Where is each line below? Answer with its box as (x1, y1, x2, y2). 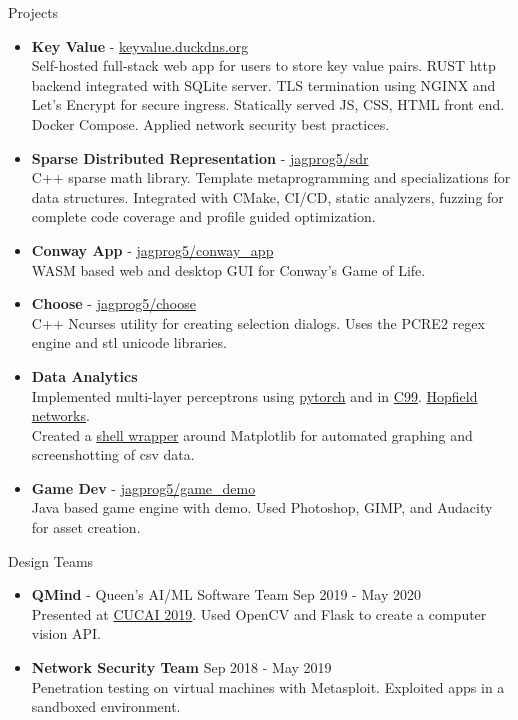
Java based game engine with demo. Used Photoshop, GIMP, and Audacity (31, 497, 493, 518)
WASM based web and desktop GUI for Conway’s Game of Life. (31, 259, 426, 280)
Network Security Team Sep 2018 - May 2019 (31, 657, 332, 678)
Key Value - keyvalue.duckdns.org (31, 35, 249, 56)
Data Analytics (31, 365, 138, 386)
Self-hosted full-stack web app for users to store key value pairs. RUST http (31, 55, 496, 76)
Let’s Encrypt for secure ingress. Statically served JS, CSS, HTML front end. (31, 94, 505, 115)
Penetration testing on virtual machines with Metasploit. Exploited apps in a (31, 676, 505, 697)
